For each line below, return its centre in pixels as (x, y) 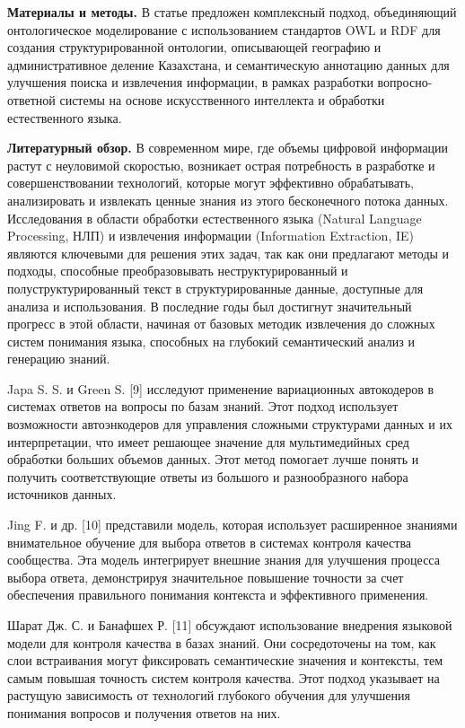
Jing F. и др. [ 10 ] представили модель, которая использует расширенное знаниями (232, 525)
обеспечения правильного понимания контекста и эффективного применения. (218, 595)
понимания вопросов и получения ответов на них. (144, 712)
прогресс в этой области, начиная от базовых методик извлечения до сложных (221, 324)
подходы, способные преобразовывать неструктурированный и (178, 271)
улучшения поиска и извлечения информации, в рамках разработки (190, 82)
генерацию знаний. (59, 359)
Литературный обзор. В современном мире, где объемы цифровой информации (228, 148)
